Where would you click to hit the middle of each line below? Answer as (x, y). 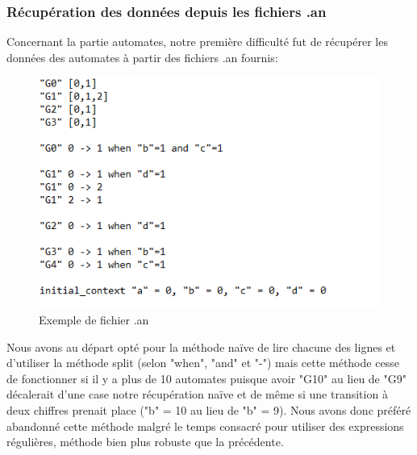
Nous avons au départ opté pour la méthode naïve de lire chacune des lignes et (201, 346)
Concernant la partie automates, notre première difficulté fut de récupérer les (197, 42)
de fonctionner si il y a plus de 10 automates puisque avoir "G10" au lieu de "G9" (206, 378)
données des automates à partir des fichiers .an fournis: (142, 57)
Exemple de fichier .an (94, 320)
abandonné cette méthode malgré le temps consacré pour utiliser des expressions (205, 426)
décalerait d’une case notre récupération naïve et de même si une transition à (197, 394)
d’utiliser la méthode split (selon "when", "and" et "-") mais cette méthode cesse (203, 363)
